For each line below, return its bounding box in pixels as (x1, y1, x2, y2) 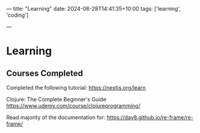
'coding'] (6, 11, 29, 19)
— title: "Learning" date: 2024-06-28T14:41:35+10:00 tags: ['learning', (6, 5, 181, 12)
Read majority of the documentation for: (6, 114, 105, 121)
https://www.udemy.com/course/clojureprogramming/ (6, 102, 140, 109)
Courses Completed (6, 68, 83, 78)
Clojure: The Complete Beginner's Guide (6, 96, 107, 103)
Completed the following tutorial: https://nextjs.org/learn (6, 84, 146, 91)
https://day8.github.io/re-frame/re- (106, 114, 194, 121)
